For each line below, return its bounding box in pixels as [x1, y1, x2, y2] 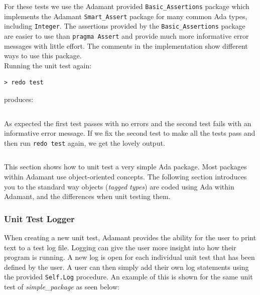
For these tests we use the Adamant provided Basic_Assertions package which [4, 1, 249, 11]
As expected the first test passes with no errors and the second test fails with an [4, 118, 251, 128]
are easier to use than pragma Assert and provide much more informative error [4, 30, 249, 41]
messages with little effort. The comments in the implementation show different [4, 40, 248, 51]
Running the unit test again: [4, 60, 92, 70]
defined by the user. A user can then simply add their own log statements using [4, 261, 249, 272]
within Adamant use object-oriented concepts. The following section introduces [4, 171, 247, 182]
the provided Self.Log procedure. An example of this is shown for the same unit [4, 271, 253, 282]
